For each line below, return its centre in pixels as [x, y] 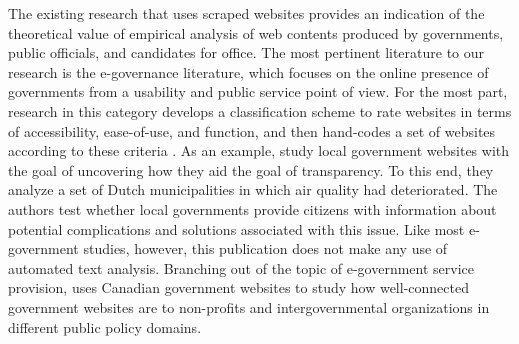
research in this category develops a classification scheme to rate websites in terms [260, 110]
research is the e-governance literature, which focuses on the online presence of [248, 71]
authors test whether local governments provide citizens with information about [252, 208]
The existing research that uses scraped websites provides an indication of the [246, 13]
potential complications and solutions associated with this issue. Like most [236, 228]
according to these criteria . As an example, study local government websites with [259, 150]
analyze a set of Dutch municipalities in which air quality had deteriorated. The [253, 189]
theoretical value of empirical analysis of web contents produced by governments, [256, 32]
